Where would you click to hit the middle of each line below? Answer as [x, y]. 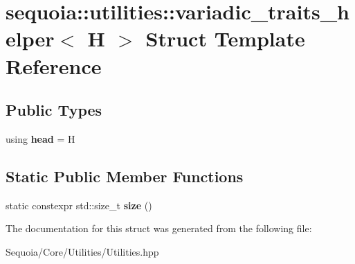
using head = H [40, 138]
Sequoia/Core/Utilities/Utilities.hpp [82, 251]
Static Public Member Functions [125, 176]
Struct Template [225, 38]
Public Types [54, 110]
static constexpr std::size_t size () [79, 205]
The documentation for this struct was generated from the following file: [159, 228]
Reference [54, 65]
